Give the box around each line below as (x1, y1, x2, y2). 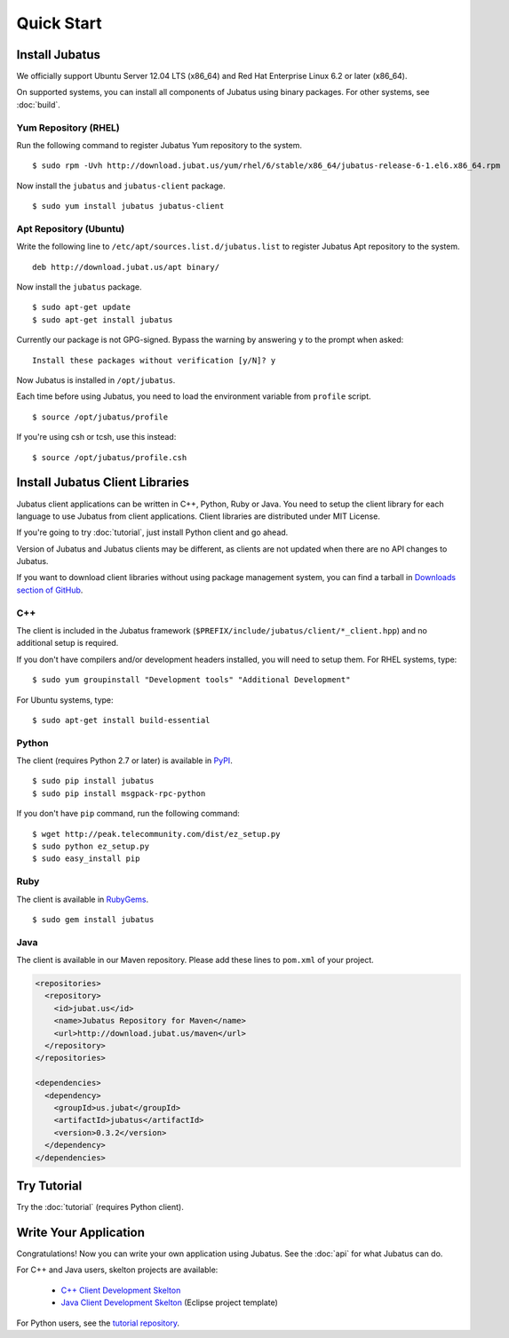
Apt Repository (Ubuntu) (16, 222, 125, 235)
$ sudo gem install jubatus (32, 914, 155, 924)
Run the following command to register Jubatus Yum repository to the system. (16, 139, 302, 150)
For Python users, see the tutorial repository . (16, 1318, 180, 1328)
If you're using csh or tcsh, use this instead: (16, 432, 177, 442)
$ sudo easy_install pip (32, 854, 140, 864)
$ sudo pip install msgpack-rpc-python (32, 788, 206, 799)
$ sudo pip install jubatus (32, 776, 155, 786)
